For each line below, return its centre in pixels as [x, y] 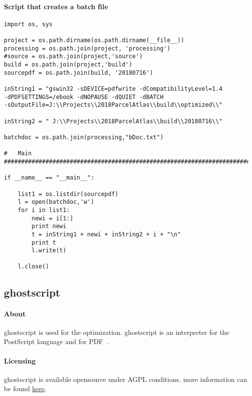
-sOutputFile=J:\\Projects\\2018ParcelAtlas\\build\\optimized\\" [113, 105]
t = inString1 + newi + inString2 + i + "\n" [106, 234]
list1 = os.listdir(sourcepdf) [68, 194]
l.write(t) [49, 251]
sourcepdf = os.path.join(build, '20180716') [79, 73]
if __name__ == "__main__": [49, 178]
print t [44, 242]
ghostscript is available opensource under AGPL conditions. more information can [126, 379]
